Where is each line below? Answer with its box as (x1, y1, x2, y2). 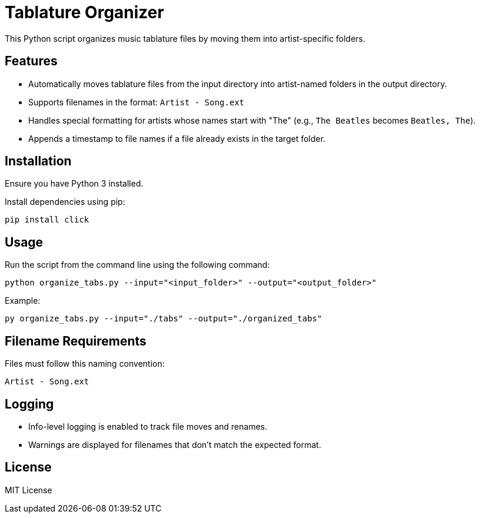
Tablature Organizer (5, 2, 164, 22)
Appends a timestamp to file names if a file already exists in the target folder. (28, 133, 326, 144)
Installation (5, 154, 72, 169)
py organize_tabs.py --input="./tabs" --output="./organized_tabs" (5, 314, 322, 324)
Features (5, 54, 58, 69)
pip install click (5, 215, 89, 225)
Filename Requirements (5, 333, 146, 348)
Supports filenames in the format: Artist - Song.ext (28, 97, 245, 107)
